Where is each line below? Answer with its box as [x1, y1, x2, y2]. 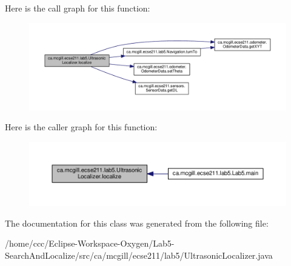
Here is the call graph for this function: [5, 2, 150, 14]
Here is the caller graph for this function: [5, 121, 158, 133]
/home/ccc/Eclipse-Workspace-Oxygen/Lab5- [5, 237, 175, 250]
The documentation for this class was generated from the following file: [5, 216, 269, 229]
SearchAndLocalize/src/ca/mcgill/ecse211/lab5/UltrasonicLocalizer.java [5, 249, 273, 261]
